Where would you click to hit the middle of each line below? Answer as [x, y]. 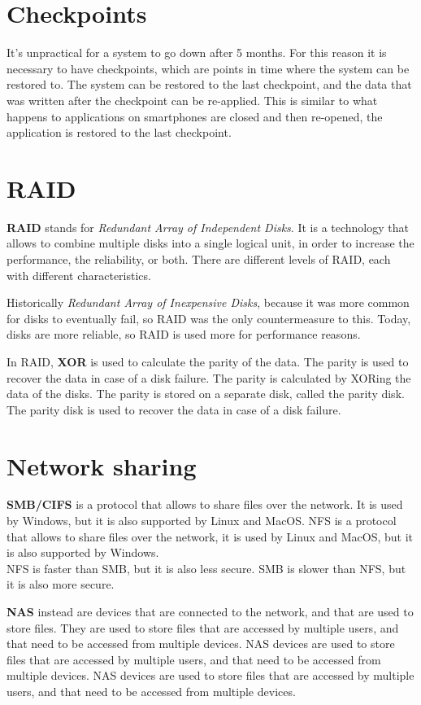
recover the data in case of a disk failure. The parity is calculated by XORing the [209, 377]
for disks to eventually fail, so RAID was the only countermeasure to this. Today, [209, 318]
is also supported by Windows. [83, 552]
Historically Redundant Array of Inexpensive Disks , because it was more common [208, 302]
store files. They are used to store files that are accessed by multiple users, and [203, 627]
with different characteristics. [79, 275]
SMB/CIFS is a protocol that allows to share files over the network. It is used [205, 504]
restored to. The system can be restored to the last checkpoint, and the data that [209, 84]
